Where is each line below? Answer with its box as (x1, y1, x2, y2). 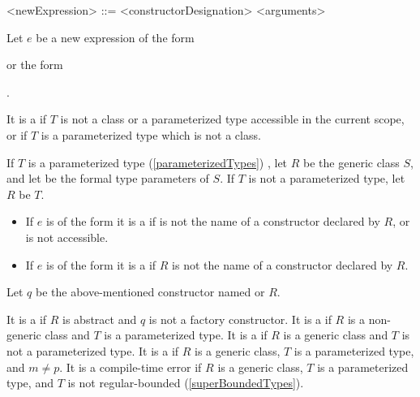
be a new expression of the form (36, 28, 195, 45)
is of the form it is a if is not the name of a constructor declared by (45, 213, 380, 230)
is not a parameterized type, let (248, 170, 405, 187)
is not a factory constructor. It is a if (148, 310, 332, 327)
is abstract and (62, 310, 137, 327)
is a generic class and (283, 326, 388, 343)
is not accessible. (25, 228, 109, 245)
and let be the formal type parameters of (6, 170, 209, 187)
